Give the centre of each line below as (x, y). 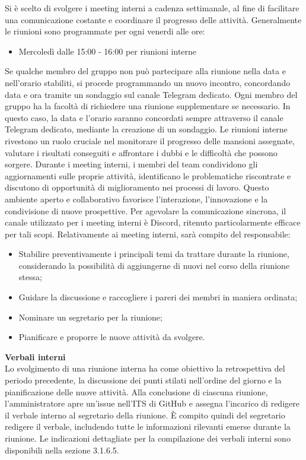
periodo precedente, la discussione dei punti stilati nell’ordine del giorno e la (143, 380)
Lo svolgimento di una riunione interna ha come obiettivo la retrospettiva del (145, 368)
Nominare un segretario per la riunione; (90, 317)
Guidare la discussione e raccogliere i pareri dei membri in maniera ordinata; (158, 297)
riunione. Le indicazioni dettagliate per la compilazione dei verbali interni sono (148, 438)
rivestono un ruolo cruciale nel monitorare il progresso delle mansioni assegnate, (150, 140)
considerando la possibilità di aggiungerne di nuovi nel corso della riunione (154, 265)
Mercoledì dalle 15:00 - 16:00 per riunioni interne (108, 51)
